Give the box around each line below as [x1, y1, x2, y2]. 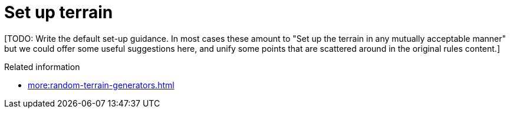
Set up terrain [4, 2, 113, 22]
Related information [4, 61, 80, 72]
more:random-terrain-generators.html [28, 79, 175, 90]
